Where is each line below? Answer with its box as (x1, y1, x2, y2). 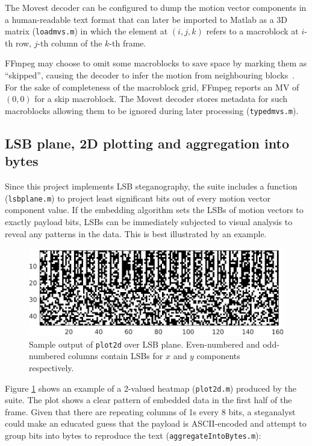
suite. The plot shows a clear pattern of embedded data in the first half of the (5, 393, 292, 406)
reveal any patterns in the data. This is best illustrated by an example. (5, 227, 267, 240)
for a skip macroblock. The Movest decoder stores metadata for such (34, 92, 288, 105)
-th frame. (109, 36, 146, 49)
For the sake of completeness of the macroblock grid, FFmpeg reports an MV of (5, 80, 299, 93)
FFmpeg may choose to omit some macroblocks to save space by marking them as (5, 57, 307, 69)
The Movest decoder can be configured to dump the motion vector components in (5, 1, 307, 13)
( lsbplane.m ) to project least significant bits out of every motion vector (5, 191, 270, 204)
